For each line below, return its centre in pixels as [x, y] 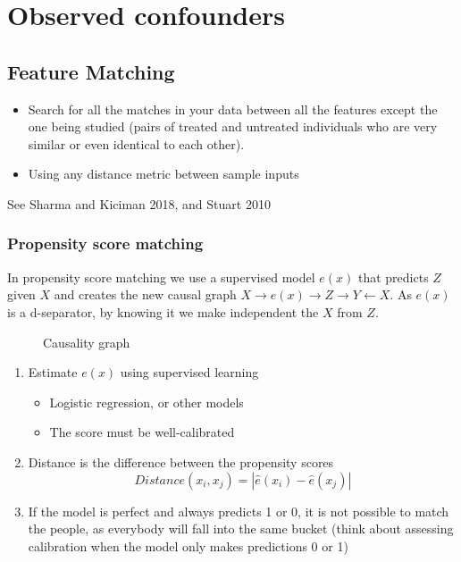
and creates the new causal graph [145, 294]
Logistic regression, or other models [147, 402]
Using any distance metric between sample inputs [163, 174]
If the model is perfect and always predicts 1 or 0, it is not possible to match [239, 511]
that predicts [393, 277]
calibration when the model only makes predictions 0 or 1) [188, 545]
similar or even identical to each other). [136, 143]
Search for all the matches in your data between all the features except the [233, 109]
